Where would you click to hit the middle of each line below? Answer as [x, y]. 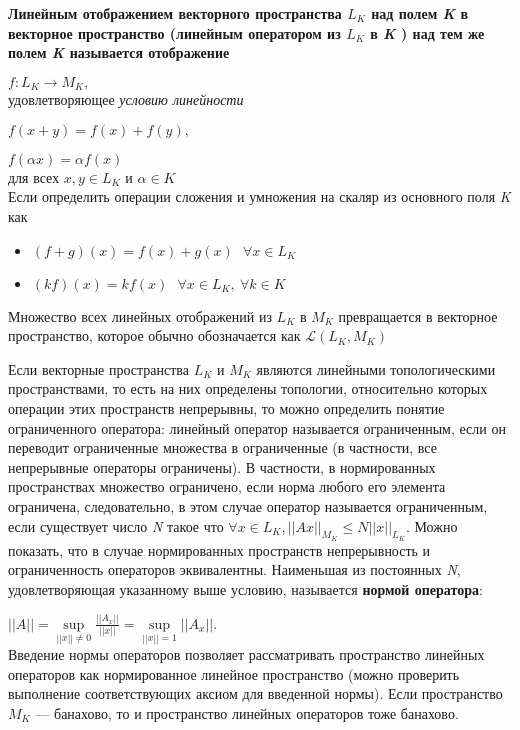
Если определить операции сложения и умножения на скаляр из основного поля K [259, 196]
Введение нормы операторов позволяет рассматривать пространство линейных [246, 654]
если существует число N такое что [116, 525]
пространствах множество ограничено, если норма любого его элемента [227, 486]
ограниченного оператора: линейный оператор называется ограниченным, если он [257, 427]
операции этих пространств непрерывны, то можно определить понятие [226, 407]
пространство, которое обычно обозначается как [154, 335]
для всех [34, 176]
